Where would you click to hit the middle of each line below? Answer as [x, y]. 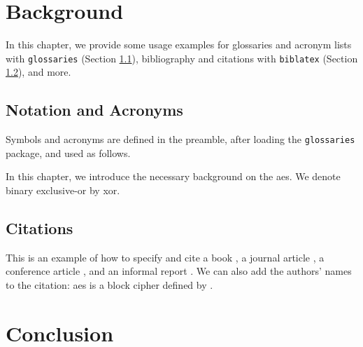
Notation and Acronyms [94, 110]
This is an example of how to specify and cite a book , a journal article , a [165, 257]
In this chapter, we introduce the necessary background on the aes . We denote [173, 176]
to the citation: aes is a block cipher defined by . [109, 285]
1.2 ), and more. [38, 72]
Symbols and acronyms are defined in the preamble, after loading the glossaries [180, 139]
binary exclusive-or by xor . [63, 190]
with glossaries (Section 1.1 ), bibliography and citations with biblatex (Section [182, 58]
